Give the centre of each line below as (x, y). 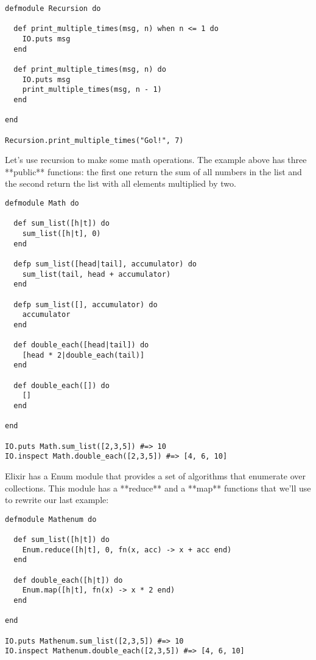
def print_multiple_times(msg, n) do (90, 69)
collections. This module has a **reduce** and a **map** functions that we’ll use (158, 488)
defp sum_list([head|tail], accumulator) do (105, 264)
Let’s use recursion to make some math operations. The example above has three (156, 160)
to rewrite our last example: (57, 500)
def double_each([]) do (61, 385)
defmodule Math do (42, 203)
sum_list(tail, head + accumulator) (97, 274)
